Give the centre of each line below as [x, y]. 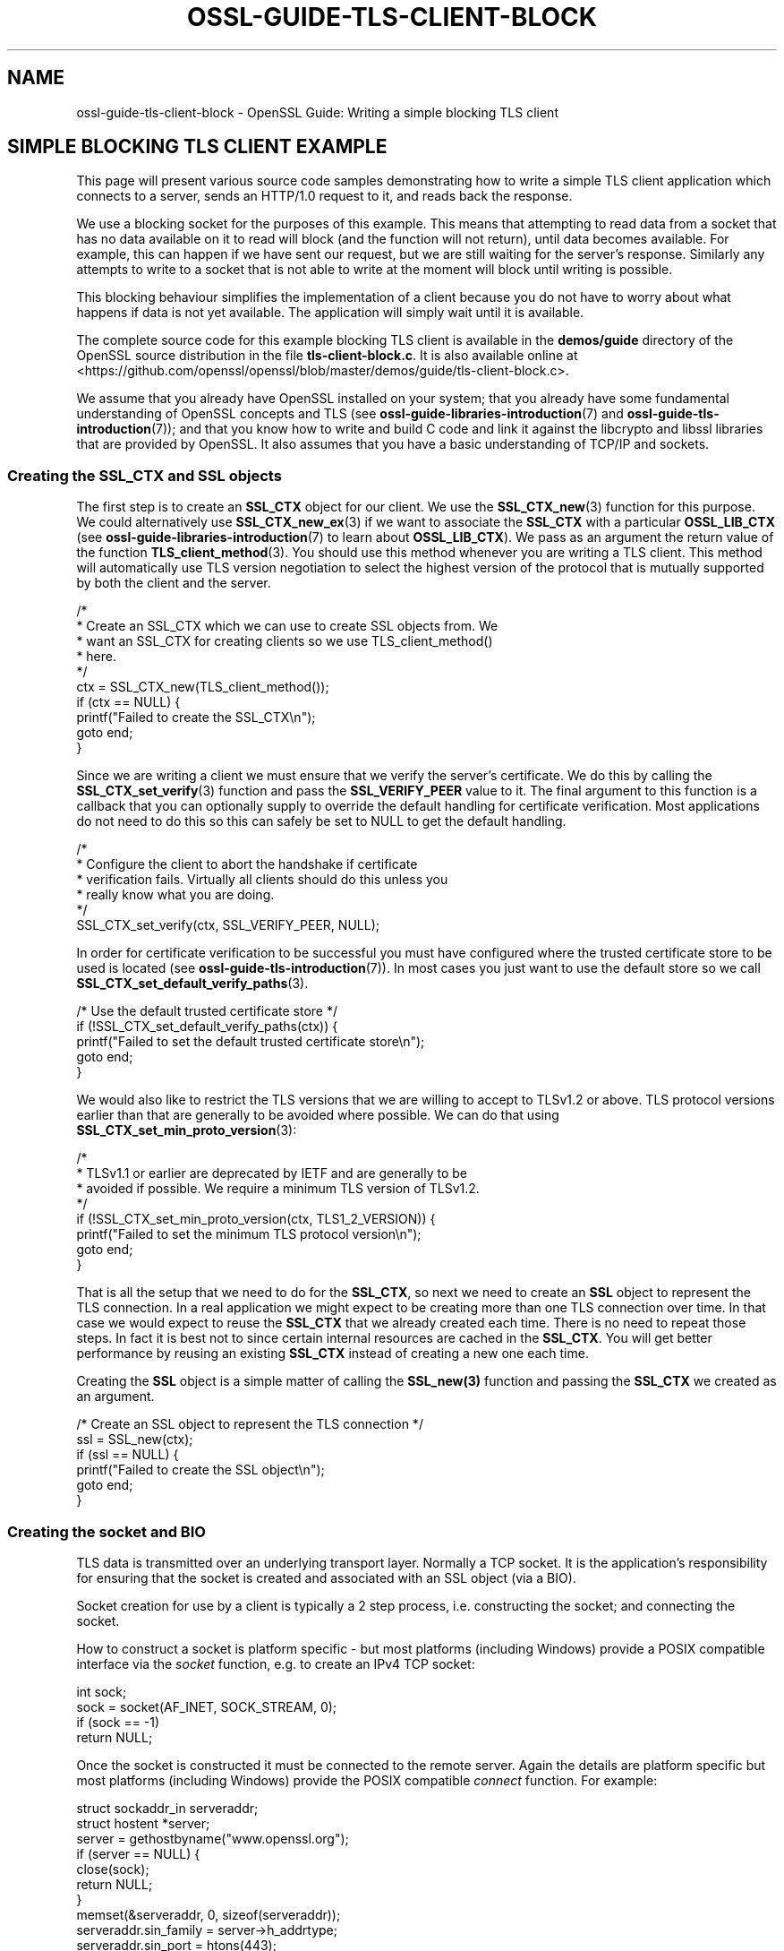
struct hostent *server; [143, 1823]
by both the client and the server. [174, 583]
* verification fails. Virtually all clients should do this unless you [262, 880]
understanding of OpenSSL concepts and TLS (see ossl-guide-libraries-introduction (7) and [350, 414]
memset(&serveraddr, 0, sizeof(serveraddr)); [209, 1914]
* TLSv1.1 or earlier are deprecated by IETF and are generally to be [272, 1173]
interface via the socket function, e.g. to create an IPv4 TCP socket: [276, 1663]
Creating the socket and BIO [107, 1531]
